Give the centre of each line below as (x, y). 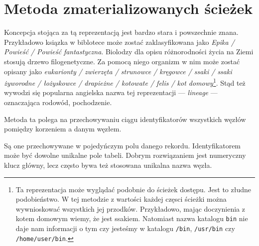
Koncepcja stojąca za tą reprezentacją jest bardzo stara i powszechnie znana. (121, 32)
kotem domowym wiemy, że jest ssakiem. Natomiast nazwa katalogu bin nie (132, 218)
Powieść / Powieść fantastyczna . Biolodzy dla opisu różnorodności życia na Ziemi (129, 52)
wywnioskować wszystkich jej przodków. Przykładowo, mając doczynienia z (130, 208)
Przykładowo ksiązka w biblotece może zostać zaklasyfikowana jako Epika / (119, 42)
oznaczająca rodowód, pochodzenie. (58, 102)
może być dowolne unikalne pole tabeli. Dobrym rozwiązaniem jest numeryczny (125, 155)
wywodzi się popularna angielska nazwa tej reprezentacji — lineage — (111, 92)
